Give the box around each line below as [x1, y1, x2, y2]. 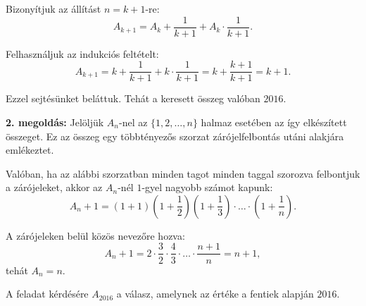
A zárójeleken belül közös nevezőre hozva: [6, 228, 185, 243]
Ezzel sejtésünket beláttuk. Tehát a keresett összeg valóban [6, 91, 260, 106]
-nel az [119, 114, 148, 129]
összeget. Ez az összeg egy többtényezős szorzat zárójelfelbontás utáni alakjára [6, 128, 344, 143]
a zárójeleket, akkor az [6, 180, 103, 195]
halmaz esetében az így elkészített [201, 114, 347, 129]
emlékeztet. [6, 142, 54, 157]
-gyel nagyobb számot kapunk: [141, 180, 273, 195]
